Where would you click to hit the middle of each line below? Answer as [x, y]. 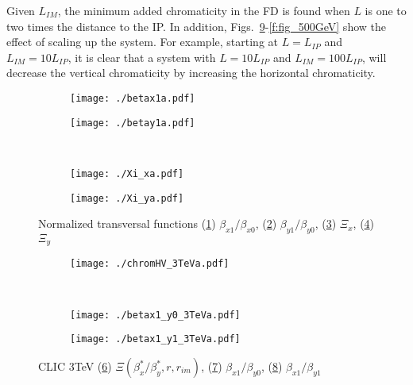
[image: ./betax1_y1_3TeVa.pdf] [155, 339]
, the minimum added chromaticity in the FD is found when [204, 10]
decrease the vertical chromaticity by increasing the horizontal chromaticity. [191, 73]
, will [374, 57]
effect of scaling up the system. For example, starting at [142, 42]
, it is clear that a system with [142, 57]
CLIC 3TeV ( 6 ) [75, 366]
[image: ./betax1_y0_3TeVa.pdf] [155, 315]
